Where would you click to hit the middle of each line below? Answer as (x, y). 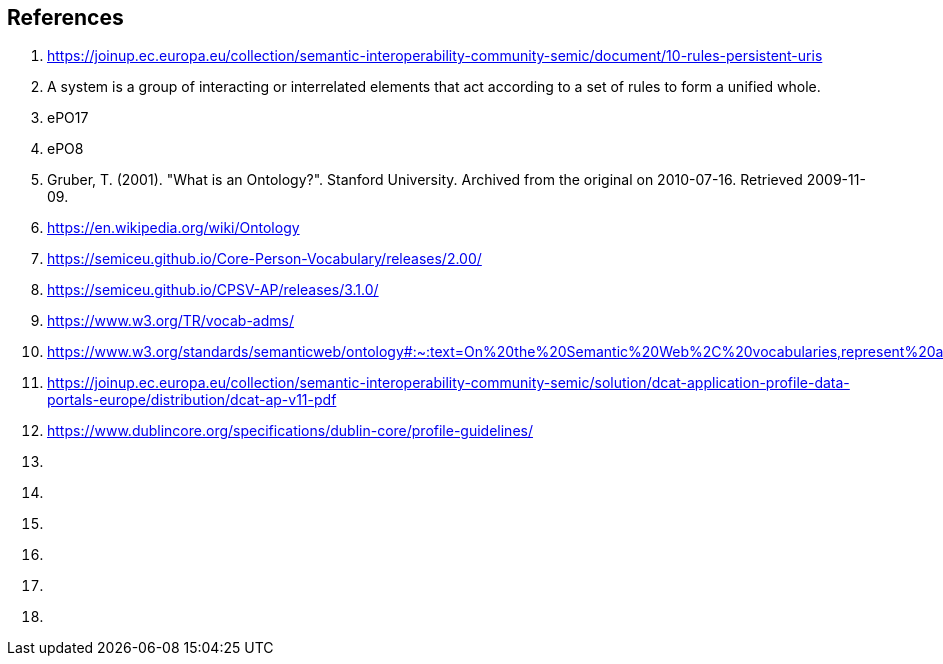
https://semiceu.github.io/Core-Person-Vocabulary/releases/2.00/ (264, 259)
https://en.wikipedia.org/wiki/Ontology (173, 228)
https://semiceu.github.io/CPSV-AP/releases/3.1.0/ (213, 290)
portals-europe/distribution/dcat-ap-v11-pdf (192, 400)
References (65, 17)
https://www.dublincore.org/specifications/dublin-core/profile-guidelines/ (290, 431)
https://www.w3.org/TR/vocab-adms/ (171, 321)
